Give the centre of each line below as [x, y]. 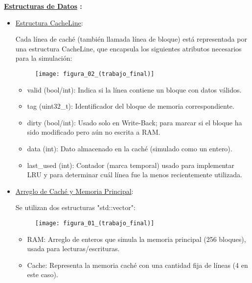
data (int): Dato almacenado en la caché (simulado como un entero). [130, 148]
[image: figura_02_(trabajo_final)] [95, 74]
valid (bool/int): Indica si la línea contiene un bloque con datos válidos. [134, 89]
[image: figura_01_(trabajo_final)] [95, 223]
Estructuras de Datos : [43, 6]
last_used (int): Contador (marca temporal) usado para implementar [131, 165]
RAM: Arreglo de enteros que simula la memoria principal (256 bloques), [137, 239]
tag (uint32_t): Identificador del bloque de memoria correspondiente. [131, 106]
